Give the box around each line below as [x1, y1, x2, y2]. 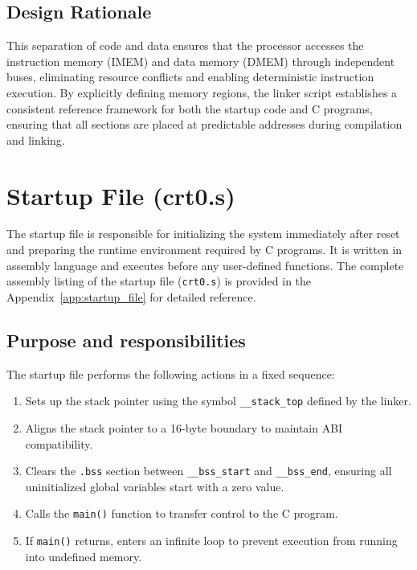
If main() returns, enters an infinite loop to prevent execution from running [25, 532, 398, 549]
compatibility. [25, 435, 93, 452]
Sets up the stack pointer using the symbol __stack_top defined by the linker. [25, 392, 411, 409]
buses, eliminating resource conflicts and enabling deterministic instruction [6, 68, 374, 85]
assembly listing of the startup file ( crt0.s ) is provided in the [6, 273, 312, 289]
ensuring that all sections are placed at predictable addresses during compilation [6, 116, 403, 133]
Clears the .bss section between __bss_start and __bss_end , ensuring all [25, 462, 392, 479]
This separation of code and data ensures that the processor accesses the [6, 37, 364, 54]
